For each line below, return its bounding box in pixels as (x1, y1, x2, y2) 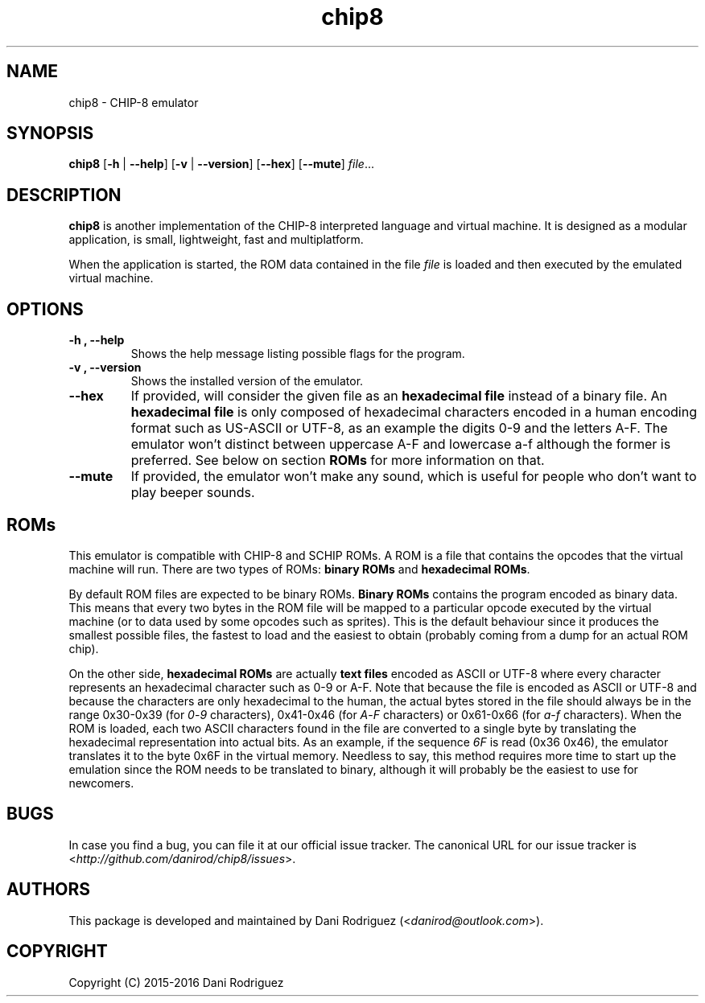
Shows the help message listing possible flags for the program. (130, 347, 465, 361)
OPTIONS (6, 298, 84, 319)
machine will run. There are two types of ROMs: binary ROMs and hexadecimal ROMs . (68, 561, 530, 576)
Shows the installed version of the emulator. (130, 374, 364, 388)
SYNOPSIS (6, 123, 94, 144)
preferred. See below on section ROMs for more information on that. (130, 452, 545, 469)
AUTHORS (6, 879, 91, 900)
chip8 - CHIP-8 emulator (68, 95, 199, 109)
